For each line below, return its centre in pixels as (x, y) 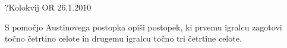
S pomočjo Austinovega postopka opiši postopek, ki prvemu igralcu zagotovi (143, 27)
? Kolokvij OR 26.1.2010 (48, 7)
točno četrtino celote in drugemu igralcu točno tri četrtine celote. (123, 38)
